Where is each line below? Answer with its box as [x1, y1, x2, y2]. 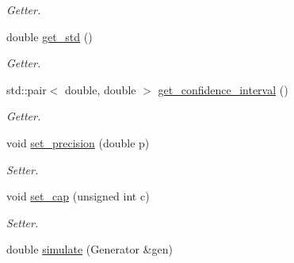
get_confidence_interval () [158, 81, 288, 97]
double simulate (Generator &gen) [6, 241, 173, 257]
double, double [65, 81, 136, 97]
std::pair [6, 81, 47, 97]
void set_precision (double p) [6, 134, 150, 151]
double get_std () [6, 28, 93, 44]
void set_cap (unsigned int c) [6, 188, 150, 204]
